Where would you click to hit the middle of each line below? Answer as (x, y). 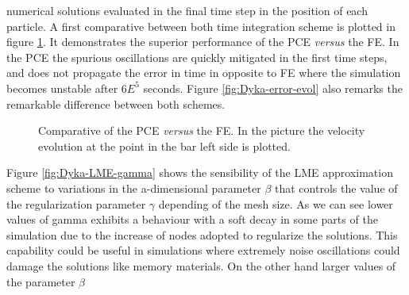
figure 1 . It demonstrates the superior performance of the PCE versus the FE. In (203, 42)
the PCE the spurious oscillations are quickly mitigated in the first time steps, (197, 57)
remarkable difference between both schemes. (116, 103)
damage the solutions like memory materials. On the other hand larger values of (201, 265)
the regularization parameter (76, 203)
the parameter (41, 281)
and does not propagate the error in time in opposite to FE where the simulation (204, 73)
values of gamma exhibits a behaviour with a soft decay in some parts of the (192, 219)
